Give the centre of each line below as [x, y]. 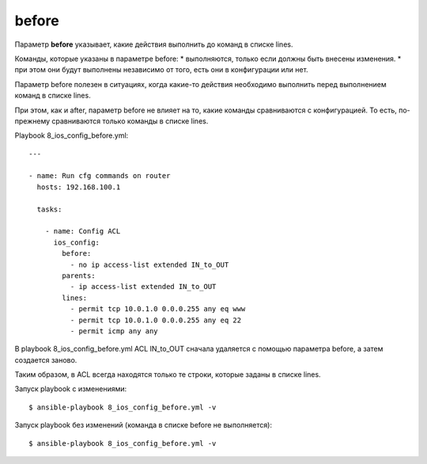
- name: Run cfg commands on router [100, 176]
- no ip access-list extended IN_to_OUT [149, 264]
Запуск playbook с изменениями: [71, 389]
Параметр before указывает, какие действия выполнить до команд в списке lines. [154, 44]
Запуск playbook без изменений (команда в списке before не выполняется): [144, 425]
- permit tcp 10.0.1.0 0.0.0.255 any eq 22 [155, 320]
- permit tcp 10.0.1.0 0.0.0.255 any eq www [158, 309]
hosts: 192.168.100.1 [79, 187]
